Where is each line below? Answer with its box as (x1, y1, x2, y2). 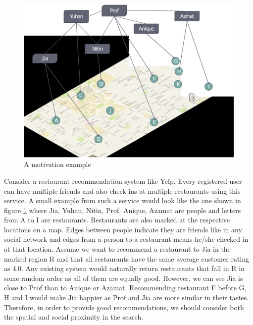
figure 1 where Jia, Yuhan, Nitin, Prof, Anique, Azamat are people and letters (4, 205, 241, 215)
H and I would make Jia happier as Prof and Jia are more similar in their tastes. (4, 292, 249, 303)
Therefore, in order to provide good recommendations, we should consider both (4, 302, 244, 312)
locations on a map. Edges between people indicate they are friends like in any (4, 224, 242, 234)
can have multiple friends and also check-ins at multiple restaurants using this (4, 185, 241, 196)
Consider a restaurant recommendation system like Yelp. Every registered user (4, 175, 242, 186)
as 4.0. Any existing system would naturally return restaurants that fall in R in (4, 263, 245, 273)
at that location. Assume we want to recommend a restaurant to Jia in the (4, 244, 231, 254)
